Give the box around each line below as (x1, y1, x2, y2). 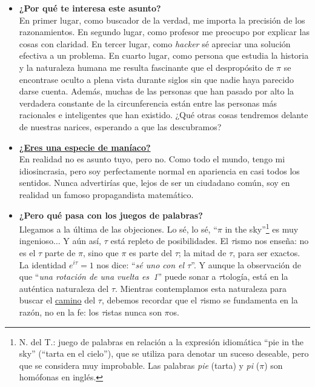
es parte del (129, 246, 172, 259)
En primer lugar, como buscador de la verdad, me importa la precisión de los (19, 13, 305, 26)
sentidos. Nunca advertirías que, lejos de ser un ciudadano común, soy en (19, 176, 290, 189)
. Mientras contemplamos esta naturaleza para (115, 282, 287, 294)
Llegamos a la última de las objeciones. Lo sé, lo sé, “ (19, 222, 217, 235)
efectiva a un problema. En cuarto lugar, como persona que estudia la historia (19, 49, 309, 62)
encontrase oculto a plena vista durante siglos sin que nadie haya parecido (19, 73, 294, 85)
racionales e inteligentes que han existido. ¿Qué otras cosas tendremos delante (19, 108, 308, 121)
